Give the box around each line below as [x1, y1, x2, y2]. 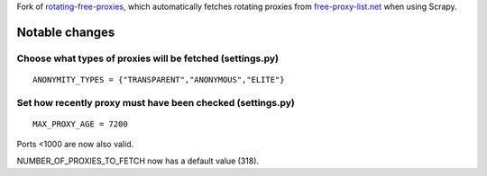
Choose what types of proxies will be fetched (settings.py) [16, 52, 280, 65]
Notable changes [16, 24, 115, 40]
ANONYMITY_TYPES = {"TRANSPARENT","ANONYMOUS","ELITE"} [32, 75, 285, 84]
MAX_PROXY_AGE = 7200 [32, 119, 128, 129]
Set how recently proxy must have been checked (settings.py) [16, 96, 295, 109]
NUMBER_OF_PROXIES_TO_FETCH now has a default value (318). [16, 155, 260, 166]
